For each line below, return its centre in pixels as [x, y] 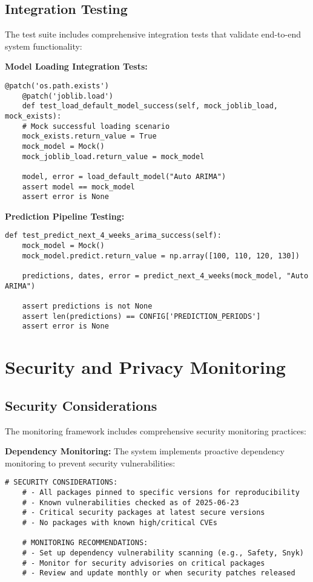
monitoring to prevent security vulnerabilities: [90, 463]
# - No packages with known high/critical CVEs [120, 523]
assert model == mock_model [78, 187]
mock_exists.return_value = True [89, 136]
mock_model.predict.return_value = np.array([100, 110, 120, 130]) [161, 256]
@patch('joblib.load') [68, 96]
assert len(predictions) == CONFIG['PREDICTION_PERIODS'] [141, 316]
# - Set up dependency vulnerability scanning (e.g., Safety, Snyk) [163, 553]
